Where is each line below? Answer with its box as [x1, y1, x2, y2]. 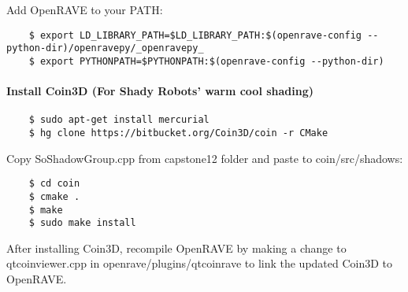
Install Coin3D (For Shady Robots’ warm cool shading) [6, 83, 314, 99]
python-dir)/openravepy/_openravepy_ [6, 43, 204, 54]
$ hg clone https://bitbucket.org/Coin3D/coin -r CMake [28, 128, 328, 139]
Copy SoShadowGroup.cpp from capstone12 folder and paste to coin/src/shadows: [6, 150, 403, 166]
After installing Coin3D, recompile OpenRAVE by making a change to [6, 239, 347, 256]
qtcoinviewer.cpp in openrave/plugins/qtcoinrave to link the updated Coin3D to [6, 255, 393, 272]
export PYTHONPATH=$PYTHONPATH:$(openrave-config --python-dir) [39, 55, 384, 67]
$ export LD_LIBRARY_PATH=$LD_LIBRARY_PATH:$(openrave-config [28, 29, 362, 41]
